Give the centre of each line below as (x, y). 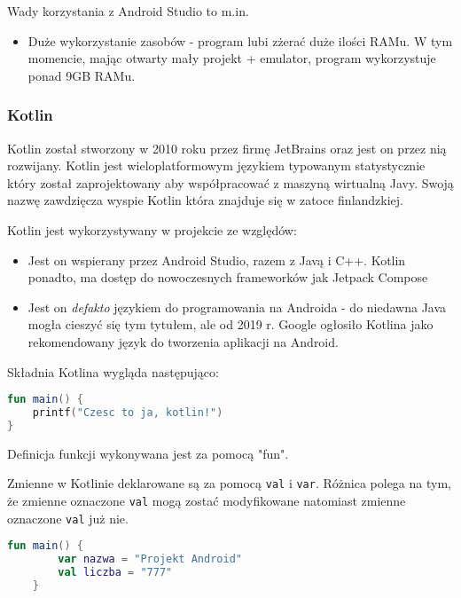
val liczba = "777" (115, 573)
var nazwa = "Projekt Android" (150, 559)
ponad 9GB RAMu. (82, 75)
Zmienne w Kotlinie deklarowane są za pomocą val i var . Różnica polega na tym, (229, 483)
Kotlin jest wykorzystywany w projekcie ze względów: (152, 229)
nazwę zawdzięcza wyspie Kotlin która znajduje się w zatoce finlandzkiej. (205, 200)
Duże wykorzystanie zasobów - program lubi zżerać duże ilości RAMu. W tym (240, 40)
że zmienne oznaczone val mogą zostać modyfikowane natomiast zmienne (207, 500)
